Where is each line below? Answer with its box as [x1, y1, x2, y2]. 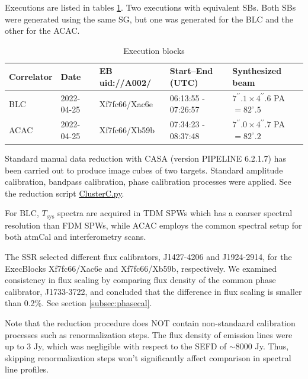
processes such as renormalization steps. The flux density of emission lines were [5, 328, 293, 341]
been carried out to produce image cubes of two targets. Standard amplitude [5, 163, 283, 176]
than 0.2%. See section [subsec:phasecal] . [5, 297, 152, 309]
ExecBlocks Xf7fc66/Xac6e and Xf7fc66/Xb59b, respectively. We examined [5, 262, 277, 274]
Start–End [169, 65, 213, 77]
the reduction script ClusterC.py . [5, 187, 124, 199]
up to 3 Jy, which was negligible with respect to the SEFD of [5, 340, 227, 352]
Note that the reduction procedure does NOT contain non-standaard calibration [5, 316, 296, 329]
